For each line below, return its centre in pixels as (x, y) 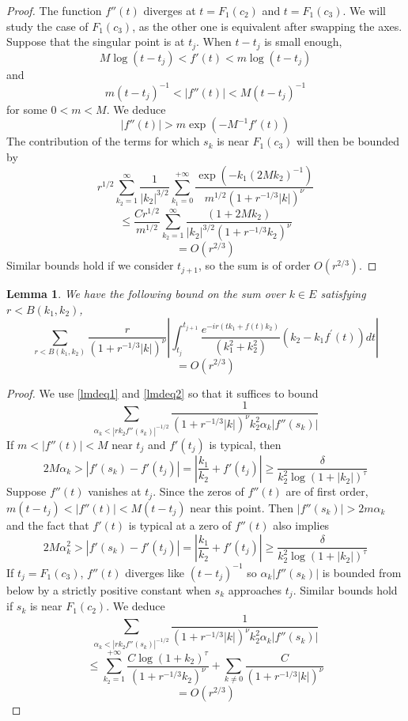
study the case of (47, 26)
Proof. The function (54, 10)
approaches (255, 589)
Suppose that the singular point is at (96, 42)
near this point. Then (242, 507)
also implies (301, 525)
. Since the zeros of (198, 491)
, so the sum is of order (254, 265)
